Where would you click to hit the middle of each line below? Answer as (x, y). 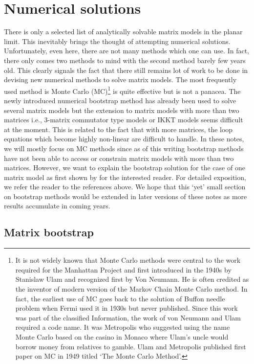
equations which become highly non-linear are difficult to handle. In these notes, (124, 139)
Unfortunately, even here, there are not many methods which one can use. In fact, (127, 51)
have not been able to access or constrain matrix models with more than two (119, 158)
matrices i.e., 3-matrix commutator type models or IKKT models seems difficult (124, 120)
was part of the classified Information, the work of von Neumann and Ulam (128, 317)
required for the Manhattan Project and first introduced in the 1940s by (123, 269)
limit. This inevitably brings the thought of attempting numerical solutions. (117, 41)
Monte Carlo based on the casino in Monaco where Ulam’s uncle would (122, 337)
